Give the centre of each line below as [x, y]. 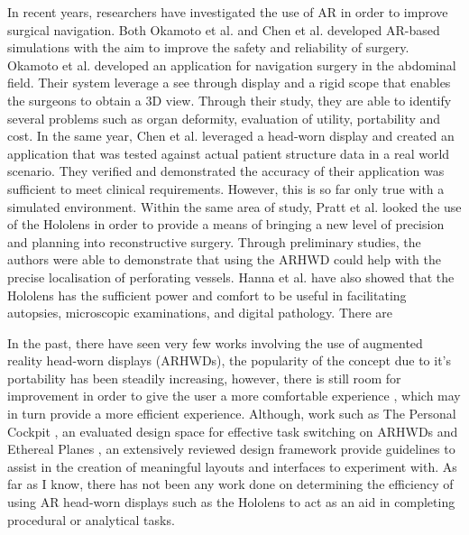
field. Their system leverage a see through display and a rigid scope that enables [229, 83]
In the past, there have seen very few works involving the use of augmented [215, 342]
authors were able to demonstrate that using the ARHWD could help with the [225, 259]
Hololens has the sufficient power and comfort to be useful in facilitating [207, 295]
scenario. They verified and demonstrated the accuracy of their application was [226, 171]
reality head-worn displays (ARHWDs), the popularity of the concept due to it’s [229, 360]
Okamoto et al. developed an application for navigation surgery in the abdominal [232, 65]
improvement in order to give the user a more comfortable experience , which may [234, 396]
